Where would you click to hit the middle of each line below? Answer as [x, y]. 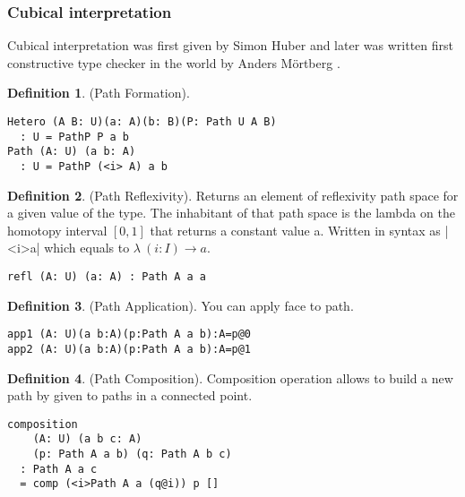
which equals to [87, 248]
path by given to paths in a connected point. [130, 395]
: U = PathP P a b [75, 137]
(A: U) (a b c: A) [87, 439]
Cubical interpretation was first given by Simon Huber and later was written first [230, 45]
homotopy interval [57, 230]
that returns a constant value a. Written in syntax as [295, 230]
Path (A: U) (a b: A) [72, 152]
